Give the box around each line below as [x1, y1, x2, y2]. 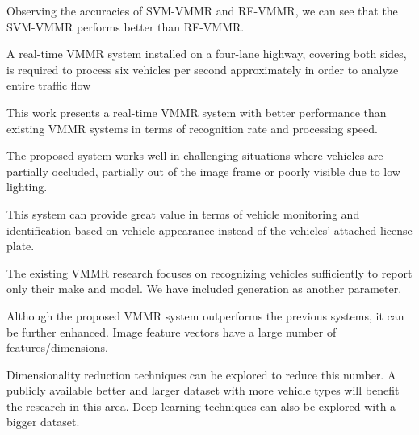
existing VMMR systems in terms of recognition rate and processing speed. [6, 119, 378, 136]
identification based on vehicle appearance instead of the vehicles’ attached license [6, 221, 413, 238]
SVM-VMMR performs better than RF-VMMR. [6, 18, 245, 35]
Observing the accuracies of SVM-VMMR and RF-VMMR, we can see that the [6, 2, 398, 19]
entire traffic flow [6, 77, 91, 94]
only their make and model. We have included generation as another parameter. [6, 280, 402, 297]
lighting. [6, 178, 48, 195]
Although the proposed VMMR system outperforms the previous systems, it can [6, 307, 404, 324]
